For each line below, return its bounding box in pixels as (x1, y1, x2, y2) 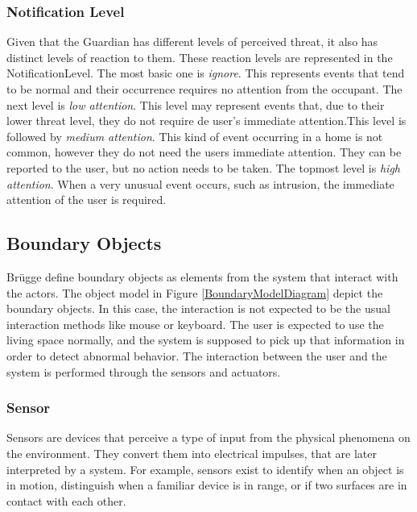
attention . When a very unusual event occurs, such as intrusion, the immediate (6, 175, 394, 192)
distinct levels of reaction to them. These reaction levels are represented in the (6, 48, 393, 65)
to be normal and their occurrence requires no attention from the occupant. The (6, 81, 403, 97)
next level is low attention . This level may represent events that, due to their (6, 96, 385, 113)
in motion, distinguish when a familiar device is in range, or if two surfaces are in (6, 477, 407, 493)
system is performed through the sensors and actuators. (6, 363, 281, 380)
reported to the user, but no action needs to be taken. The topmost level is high (6, 159, 400, 176)
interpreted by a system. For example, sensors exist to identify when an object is (6, 460, 404, 477)
